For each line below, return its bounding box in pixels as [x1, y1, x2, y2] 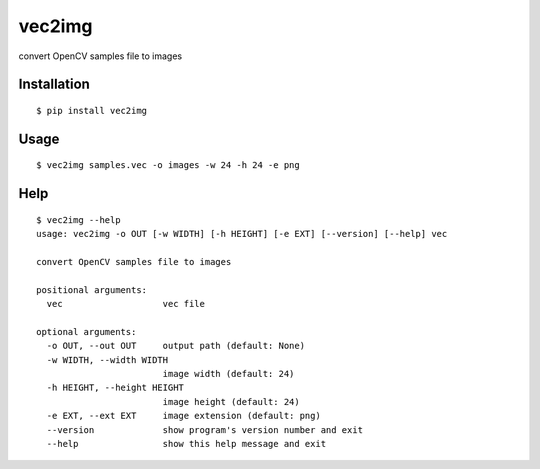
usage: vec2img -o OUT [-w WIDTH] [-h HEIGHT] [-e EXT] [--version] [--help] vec [36, 228, 448, 240]
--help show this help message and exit [46, 438, 327, 450]
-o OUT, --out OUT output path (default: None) [46, 340, 305, 352]
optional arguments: [36, 326, 137, 337]
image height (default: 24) [162, 396, 300, 407]
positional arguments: [36, 284, 148, 295]
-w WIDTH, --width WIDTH [46, 354, 169, 365]
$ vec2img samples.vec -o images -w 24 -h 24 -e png [36, 160, 300, 171]
